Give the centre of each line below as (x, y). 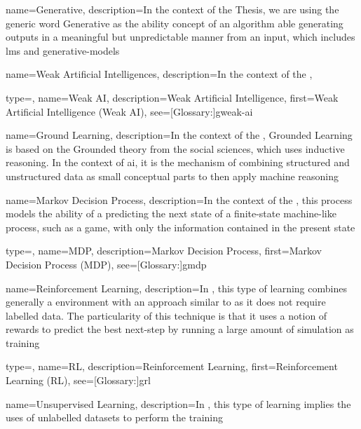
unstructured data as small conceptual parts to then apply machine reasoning (172, 176)
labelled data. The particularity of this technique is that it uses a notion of (166, 315)
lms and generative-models (63, 50)
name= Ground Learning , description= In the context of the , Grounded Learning (179, 135)
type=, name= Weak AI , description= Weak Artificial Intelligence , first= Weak (172, 97)
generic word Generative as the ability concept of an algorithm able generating (175, 23)
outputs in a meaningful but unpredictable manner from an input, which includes (180, 37)
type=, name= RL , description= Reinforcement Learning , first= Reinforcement (172, 366)
